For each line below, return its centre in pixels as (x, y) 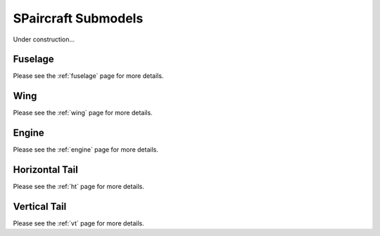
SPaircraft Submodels (78, 18)
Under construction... (44, 39)
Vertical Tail (40, 206)
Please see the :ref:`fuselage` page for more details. (88, 76)
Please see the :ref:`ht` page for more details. (78, 187)
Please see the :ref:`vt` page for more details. (78, 223)
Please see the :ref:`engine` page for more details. (85, 150)
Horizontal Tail (46, 170)
